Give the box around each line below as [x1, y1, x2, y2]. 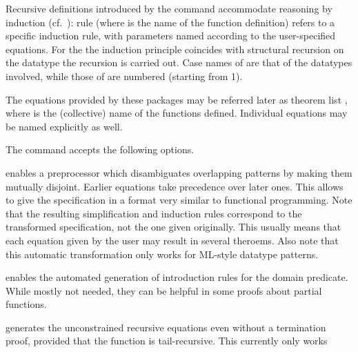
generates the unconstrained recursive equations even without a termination [6, 320, 326, 334]
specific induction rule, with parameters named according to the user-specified [6, 28, 336, 43]
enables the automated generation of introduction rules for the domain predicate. [6, 270, 348, 284]
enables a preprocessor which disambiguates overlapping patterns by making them [6, 165, 352, 179]
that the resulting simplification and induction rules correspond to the [6, 206, 302, 220]
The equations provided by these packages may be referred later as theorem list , [6, 92, 348, 106]
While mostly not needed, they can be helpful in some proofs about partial [6, 283, 322, 297]
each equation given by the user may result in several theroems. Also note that [6, 233, 339, 247]
